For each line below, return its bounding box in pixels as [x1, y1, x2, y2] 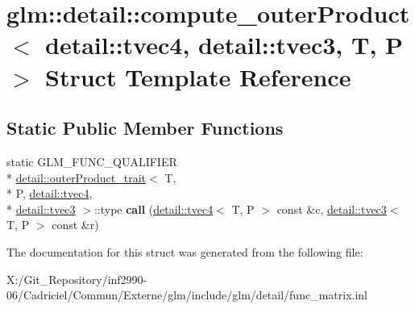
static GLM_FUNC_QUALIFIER [6, 152, 177, 169]
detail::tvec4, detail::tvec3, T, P [45, 28, 404, 61]
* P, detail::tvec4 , [6, 185, 93, 202]
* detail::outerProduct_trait [6, 169, 147, 186]
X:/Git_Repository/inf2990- [6, 270, 147, 287]
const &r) [52, 216, 99, 233]
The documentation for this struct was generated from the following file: [6, 243, 363, 260]
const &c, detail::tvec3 [276, 200, 387, 217]
